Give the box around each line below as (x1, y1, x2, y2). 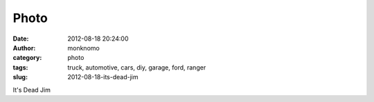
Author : (12, 43, 36, 52)
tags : (12, 63, 28, 72)
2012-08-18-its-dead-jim (67, 73, 139, 81)
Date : (12, 34, 29, 43)
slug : (12, 73, 28, 81)
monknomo (67, 43, 100, 52)
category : (12, 54, 42, 62)
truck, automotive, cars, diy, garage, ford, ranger (67, 63, 206, 72)
